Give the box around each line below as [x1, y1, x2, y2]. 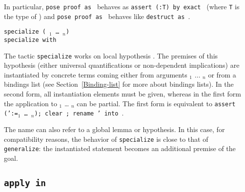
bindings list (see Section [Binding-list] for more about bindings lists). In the [4, 79, 234, 89]
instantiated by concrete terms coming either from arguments [4, 69, 187, 79]
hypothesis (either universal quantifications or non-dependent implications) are [4, 60, 240, 70]
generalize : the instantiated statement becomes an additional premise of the [4, 143, 236, 154]
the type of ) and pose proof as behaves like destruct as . [4, 11, 190, 21]
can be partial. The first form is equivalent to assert [77, 98, 236, 108]
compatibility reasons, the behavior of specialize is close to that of [4, 134, 208, 144]
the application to [4, 98, 57, 108]
